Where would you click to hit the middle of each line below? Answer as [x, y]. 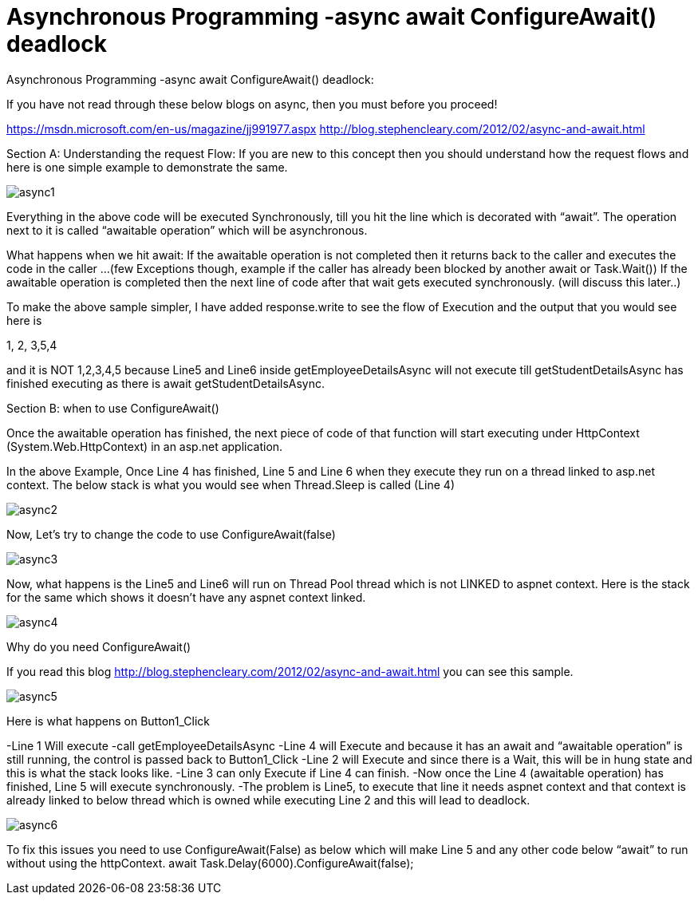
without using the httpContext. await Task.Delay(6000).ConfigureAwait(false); [210, 863]
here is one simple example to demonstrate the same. [147, 167]
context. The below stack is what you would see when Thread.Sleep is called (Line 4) [231, 484]
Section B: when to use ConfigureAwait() [113, 408]
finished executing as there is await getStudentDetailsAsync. [166, 383]
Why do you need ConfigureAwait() [99, 646]
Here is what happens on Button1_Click [108, 721]
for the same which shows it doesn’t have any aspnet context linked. [186, 597]
